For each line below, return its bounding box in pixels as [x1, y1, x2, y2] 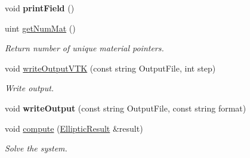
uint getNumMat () [5, 21, 76, 34]
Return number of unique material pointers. [5, 42, 164, 54]
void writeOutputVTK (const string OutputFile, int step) [5, 61, 216, 74]
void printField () [5, 2, 75, 14]
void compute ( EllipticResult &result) [5, 122, 143, 134]
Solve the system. [5, 142, 67, 154]
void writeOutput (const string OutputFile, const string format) [5, 101, 246, 114]
